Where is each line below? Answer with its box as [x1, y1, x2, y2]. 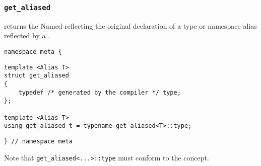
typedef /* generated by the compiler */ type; [18, 89, 181, 96]
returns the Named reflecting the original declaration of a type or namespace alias [4, 20, 257, 31]
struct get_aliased [4, 72, 69, 79]
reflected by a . [4, 30, 50, 41]
